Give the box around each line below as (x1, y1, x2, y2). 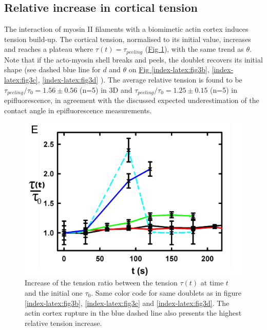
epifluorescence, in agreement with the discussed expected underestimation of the (4, 95, 259, 106)
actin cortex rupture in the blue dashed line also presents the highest (25, 307, 242, 318)
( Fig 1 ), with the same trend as (145, 44, 244, 54)
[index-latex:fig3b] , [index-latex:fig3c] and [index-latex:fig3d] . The (25, 297, 230, 308)
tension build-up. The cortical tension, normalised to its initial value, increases (4, 33, 251, 44)
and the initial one (25, 287, 83, 298)
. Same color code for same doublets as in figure (91, 287, 242, 298)
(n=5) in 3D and (79, 84, 132, 95)
